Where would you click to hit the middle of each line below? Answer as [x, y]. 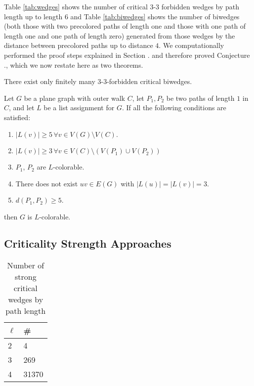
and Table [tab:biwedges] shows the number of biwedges [155, 16]
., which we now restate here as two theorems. [74, 64]
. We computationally [191, 45]
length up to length [33, 16]
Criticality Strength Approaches [88, 243]
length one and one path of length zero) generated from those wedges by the [120, 35]
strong [25, 276]
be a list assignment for [79, 107]
